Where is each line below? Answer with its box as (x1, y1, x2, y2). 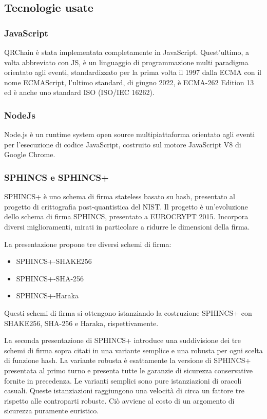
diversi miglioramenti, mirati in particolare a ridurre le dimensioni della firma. (4, 221, 250, 232)
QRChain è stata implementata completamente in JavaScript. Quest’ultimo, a (4, 47, 249, 57)
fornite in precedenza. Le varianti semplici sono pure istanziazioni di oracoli (4, 375, 242, 386)
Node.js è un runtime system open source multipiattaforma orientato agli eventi (4, 129, 255, 140)
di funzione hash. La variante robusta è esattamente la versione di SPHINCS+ (4, 355, 251, 366)
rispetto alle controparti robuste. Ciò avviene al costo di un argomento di (4, 395, 235, 406)
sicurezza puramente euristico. (4, 405, 99, 416)
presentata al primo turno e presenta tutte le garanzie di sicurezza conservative (4, 365, 253, 375)
